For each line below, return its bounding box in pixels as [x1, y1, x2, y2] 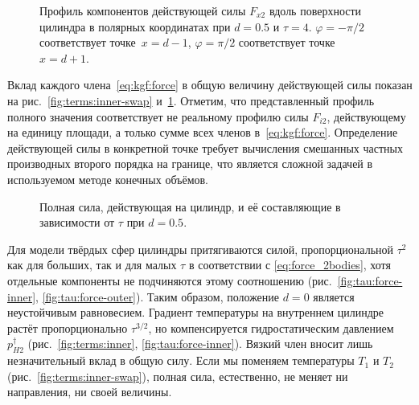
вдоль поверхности [269, 2, 362, 18]
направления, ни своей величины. [7, 383, 172, 400]
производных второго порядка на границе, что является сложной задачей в [7, 155, 373, 172]
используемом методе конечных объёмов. [7, 170, 209, 187]
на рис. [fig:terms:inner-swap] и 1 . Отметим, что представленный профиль [7, 92, 375, 108]
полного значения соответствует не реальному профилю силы [7, 108, 309, 125]
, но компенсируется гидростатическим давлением [148, 319, 394, 336]
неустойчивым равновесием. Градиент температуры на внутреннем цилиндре [7, 304, 384, 321]
